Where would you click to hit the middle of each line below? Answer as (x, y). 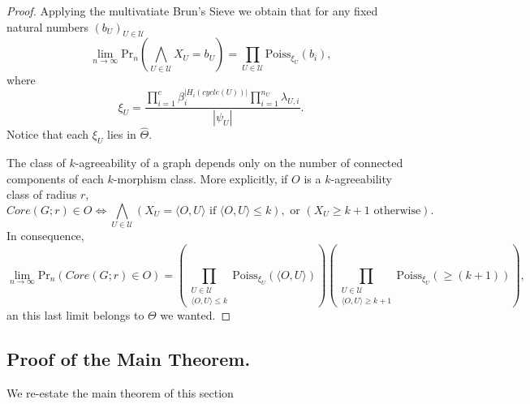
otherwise (397, 211)
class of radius (42, 194)
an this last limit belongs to (75, 315)
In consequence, (45, 236)
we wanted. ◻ (196, 315)
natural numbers (47, 26)
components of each (55, 178)
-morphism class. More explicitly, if (200, 178)
